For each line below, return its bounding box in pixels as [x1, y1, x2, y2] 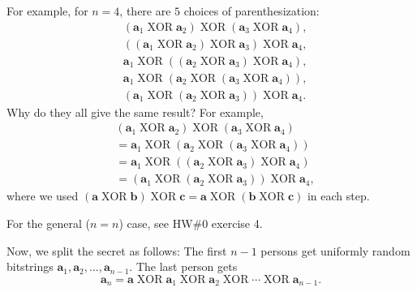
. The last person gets [129, 258, 238, 275]
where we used [6, 187, 79, 204]
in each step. [307, 187, 370, 204]
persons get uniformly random [260, 242, 411, 259]
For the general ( [6, 215, 90, 232]
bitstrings [6, 258, 54, 275]
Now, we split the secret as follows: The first [6, 242, 227, 259]
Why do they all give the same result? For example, [6, 103, 264, 120]
